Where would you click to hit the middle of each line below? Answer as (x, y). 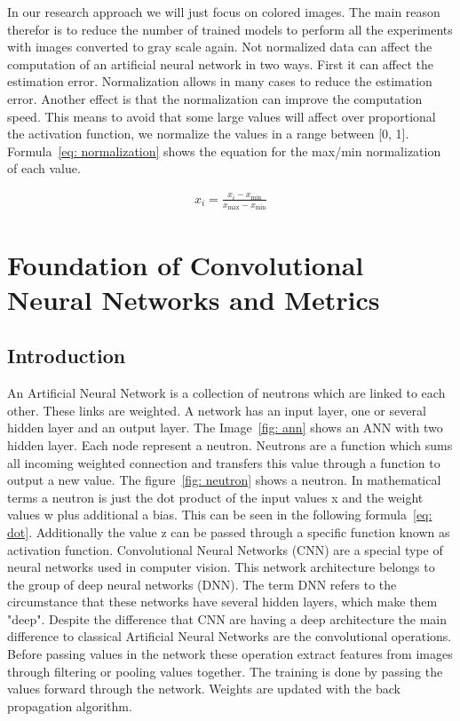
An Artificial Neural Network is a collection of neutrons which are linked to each (226, 393)
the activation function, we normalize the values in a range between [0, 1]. (208, 134)
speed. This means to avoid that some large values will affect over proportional (222, 116)
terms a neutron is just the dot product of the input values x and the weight (215, 497)
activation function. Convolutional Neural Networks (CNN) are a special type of (225, 549)
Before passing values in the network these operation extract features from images (230, 654)
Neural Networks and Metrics (194, 299)
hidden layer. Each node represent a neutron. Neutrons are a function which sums (230, 444)
